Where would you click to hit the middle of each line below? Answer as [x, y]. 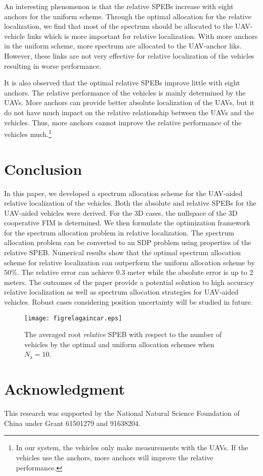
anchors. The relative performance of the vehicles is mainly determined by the [125, 92]
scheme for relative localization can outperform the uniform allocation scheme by [129, 262]
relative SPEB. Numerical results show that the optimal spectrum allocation [123, 252]
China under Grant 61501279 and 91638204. [72, 423]
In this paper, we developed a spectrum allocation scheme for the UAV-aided [123, 193]
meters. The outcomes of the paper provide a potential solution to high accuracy [129, 282]
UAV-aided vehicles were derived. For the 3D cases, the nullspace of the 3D [121, 212]
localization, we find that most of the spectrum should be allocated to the [119, 26]
